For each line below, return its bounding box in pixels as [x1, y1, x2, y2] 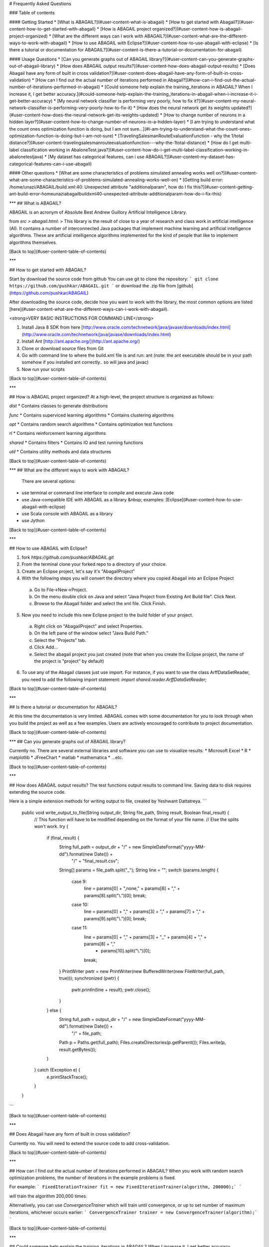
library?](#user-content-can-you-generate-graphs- [149, 56, 255, 62]
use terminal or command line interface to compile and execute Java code [21, 489, 174, 496]
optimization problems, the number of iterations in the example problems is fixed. [9, 1175, 176, 1181]
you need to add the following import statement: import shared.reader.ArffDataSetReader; [21, 676, 207, 682]
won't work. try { [34, 824, 69, 830]
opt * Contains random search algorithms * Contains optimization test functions [9, 421, 173, 427]
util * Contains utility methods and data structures [9, 449, 112, 455]
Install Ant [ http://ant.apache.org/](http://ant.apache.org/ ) [21, 338, 140, 344]
